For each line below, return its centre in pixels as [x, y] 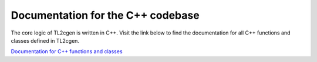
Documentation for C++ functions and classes [67, 51]
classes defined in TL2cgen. [45, 40]
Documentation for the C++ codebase [105, 15]
